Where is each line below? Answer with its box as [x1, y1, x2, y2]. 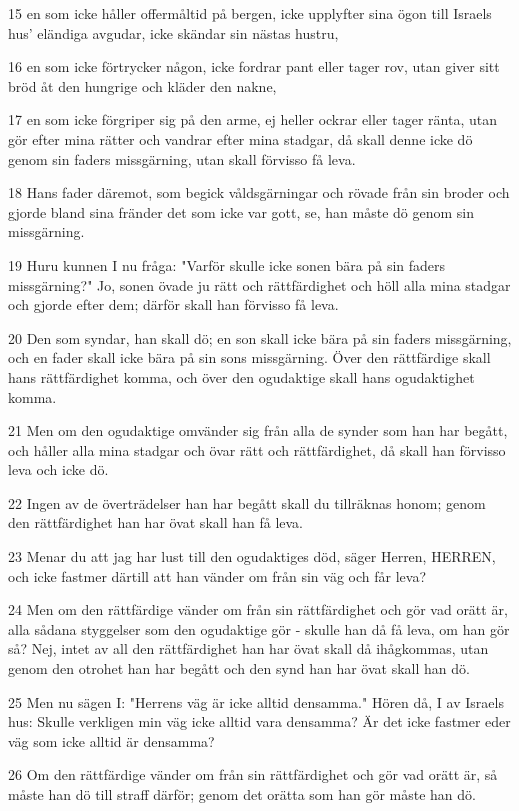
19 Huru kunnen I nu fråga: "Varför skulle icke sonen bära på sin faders [8, 254, 446, 275]
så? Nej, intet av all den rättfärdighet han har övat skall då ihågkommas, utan [8, 638, 489, 659]
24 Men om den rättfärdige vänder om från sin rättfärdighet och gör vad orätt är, [8, 599, 508, 620]
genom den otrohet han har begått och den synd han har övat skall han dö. [8, 658, 470, 679]
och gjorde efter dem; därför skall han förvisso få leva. [8, 294, 339, 315]
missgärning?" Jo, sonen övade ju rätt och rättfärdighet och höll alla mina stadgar [8, 274, 511, 295]
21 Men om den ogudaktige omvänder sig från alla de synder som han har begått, [8, 420, 508, 441]
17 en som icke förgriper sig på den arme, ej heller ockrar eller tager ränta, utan [8, 109, 497, 130]
